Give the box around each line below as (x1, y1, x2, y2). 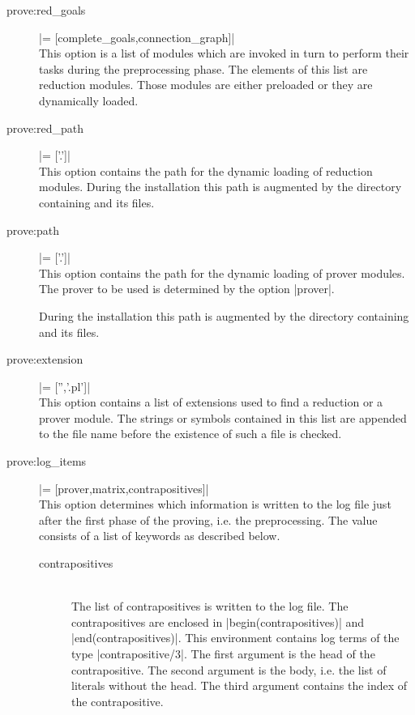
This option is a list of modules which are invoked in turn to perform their (39, 45, 409, 62)
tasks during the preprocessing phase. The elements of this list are (39, 60, 368, 77)
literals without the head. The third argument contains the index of (71, 677, 408, 694)
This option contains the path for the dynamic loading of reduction (39, 162, 373, 179)
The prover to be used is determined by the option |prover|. (39, 280, 335, 297)
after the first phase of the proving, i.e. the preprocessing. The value (39, 511, 378, 528)
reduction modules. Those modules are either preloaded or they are (39, 76, 373, 93)
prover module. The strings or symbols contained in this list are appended (39, 409, 407, 426)
